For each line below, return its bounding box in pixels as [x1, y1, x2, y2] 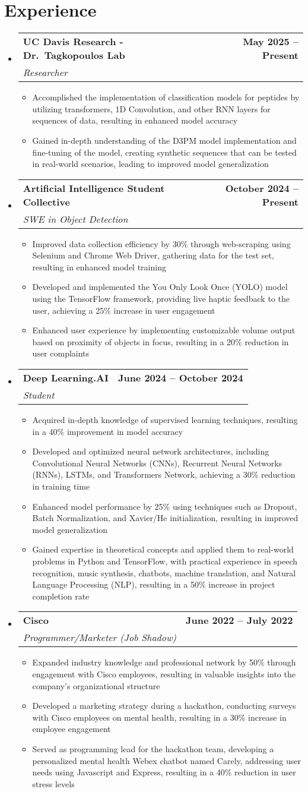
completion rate [32, 589, 90, 602]
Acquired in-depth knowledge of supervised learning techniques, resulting [32, 414, 298, 426]
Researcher [23, 65, 68, 80]
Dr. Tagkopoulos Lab [23, 48, 125, 62]
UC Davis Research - [23, 34, 123, 49]
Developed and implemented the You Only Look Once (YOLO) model [32, 280, 288, 293]
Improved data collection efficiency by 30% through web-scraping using [32, 237, 291, 250]
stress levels [32, 777, 75, 790]
